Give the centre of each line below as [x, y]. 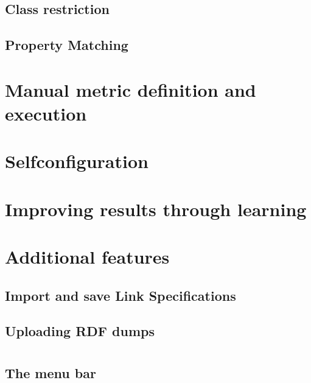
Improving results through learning [156, 209]
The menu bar [51, 373]
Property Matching [67, 45]
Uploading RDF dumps [80, 331]
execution [46, 113]
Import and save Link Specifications [121, 295]
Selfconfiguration [77, 161]
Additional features [87, 257]
